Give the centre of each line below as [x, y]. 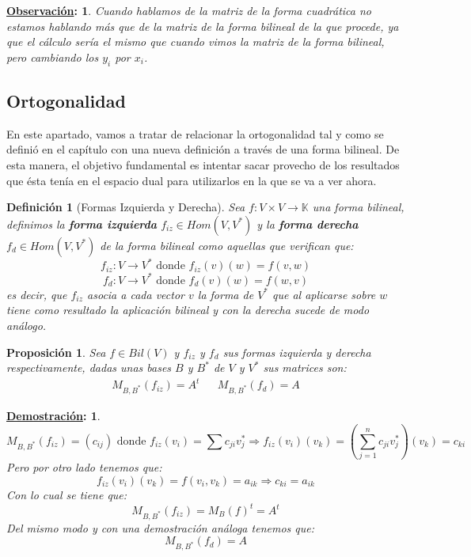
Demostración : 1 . [53, 415]
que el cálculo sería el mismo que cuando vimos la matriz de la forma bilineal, [196, 42]
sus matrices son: [305, 368]
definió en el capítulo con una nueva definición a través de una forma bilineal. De [203, 149]
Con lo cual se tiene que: [67, 494]
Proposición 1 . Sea [56, 352]
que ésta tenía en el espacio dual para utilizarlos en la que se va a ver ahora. [192, 180]
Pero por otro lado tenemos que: [84, 467]
